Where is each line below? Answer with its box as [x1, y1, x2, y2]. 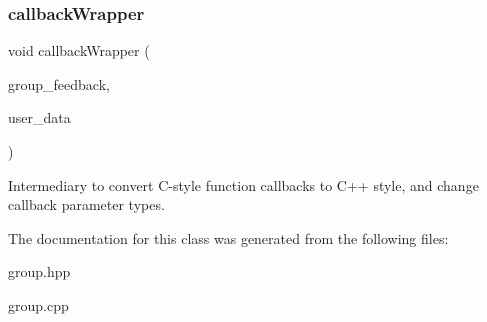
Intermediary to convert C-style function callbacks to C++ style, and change [8, 174, 479, 195]
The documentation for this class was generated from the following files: [8, 227, 449, 248]
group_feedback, [8, 73, 110, 94]
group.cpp [8, 294, 69, 315]
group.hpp [8, 261, 71, 282]
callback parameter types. [8, 194, 165, 215]
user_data [8, 107, 71, 128]
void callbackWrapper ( [8, 40, 150, 61]
